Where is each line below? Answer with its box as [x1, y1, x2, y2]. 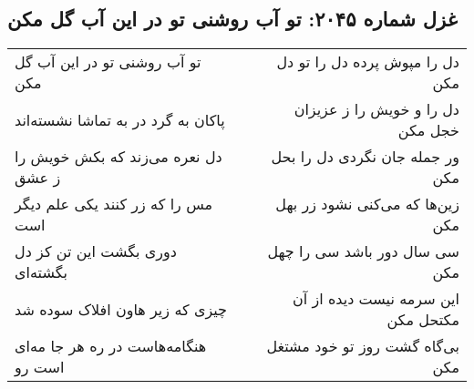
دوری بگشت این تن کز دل [15, 241, 177, 262]
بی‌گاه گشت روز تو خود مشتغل [266, 335, 459, 357]
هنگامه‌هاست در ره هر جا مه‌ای [15, 335, 207, 357]
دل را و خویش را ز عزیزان [294, 98, 459, 120]
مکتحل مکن [386, 309, 459, 331]
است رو [15, 356, 65, 378]
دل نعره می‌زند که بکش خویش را [15, 146, 222, 168]
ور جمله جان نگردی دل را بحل [271, 146, 459, 168]
